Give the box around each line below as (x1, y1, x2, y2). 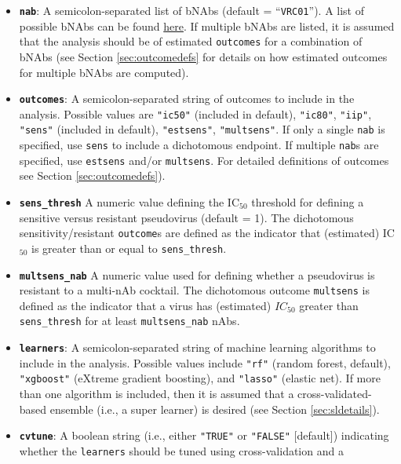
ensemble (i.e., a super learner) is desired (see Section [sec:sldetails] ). (49, 400, 380, 417)
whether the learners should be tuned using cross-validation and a (19, 442, 344, 459)
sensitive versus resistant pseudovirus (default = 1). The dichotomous (19, 209, 354, 225)
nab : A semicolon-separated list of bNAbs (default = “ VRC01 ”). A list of (19, 2, 364, 18)
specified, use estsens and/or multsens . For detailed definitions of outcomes (19, 152, 389, 168)
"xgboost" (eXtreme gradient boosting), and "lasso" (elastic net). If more (19, 370, 381, 386)
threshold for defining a (251, 193, 364, 210)
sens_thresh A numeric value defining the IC (19, 193, 240, 210)
